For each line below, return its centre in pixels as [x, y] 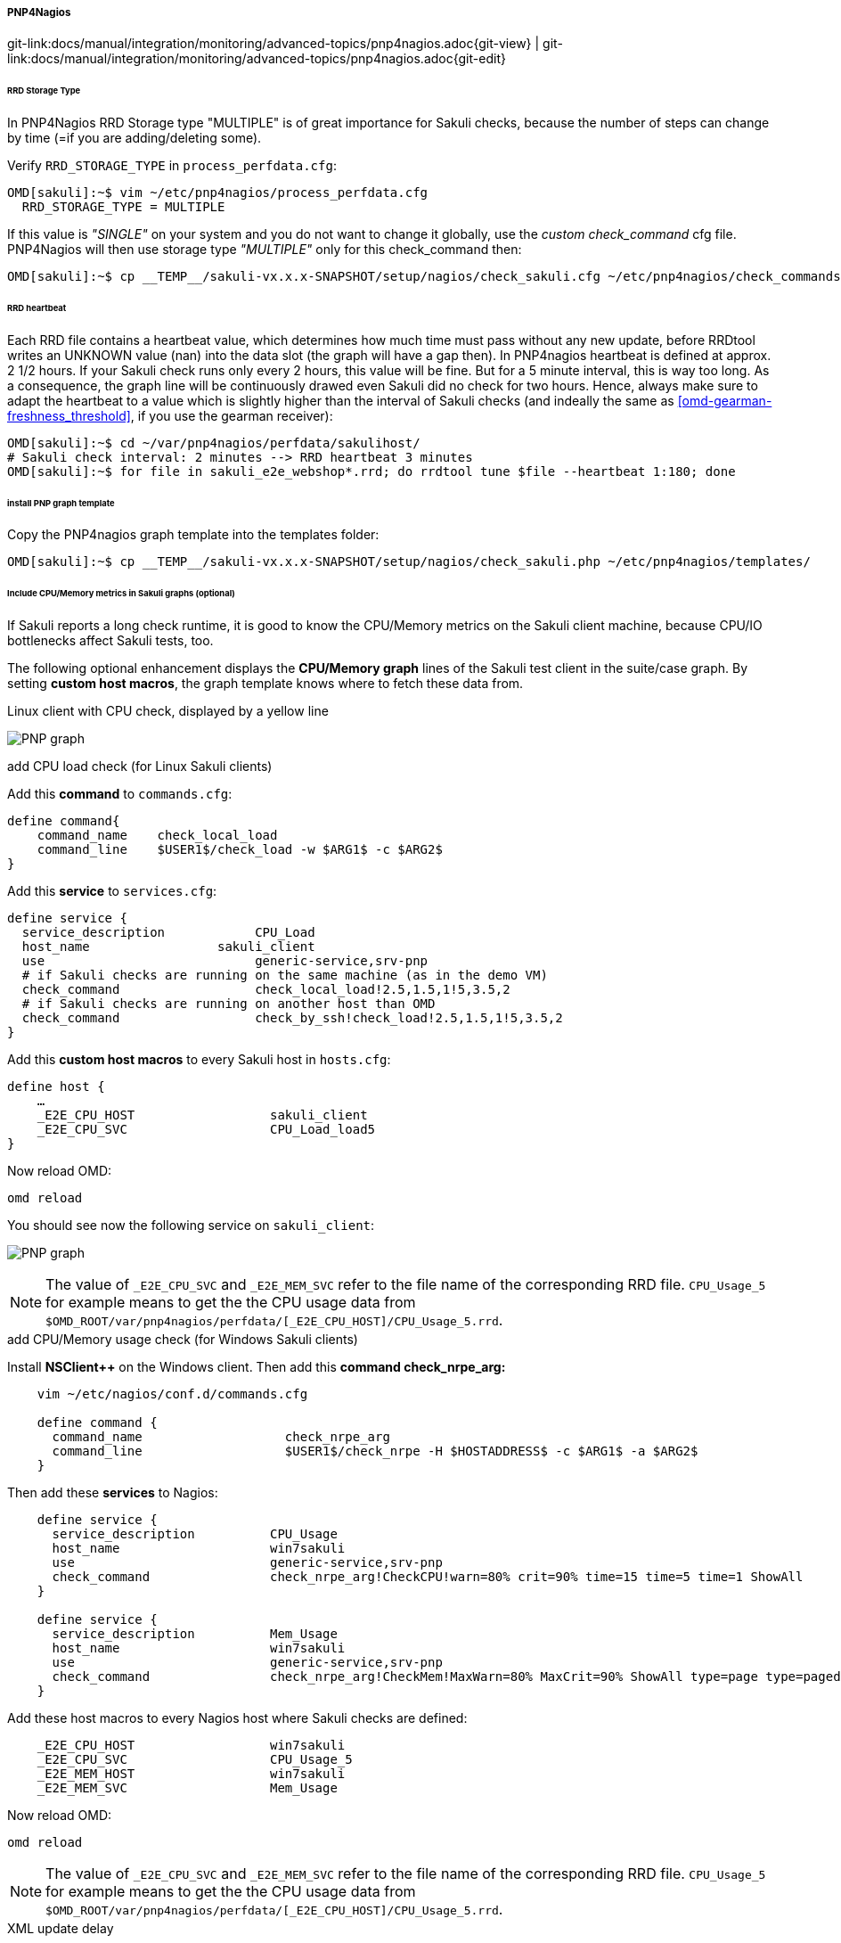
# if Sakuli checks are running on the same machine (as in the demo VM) [285, 976]
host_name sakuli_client [168, 947]
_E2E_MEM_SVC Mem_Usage [187, 1788]
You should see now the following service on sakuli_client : [191, 1226]
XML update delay [61, 1929]
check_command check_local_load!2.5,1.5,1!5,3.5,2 [266, 990]
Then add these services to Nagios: [113, 1493]
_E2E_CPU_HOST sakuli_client [202, 1115]
